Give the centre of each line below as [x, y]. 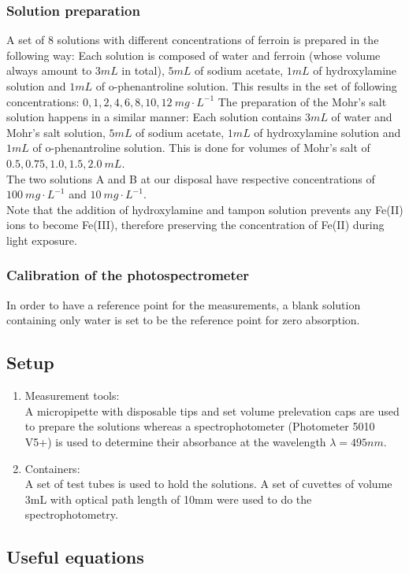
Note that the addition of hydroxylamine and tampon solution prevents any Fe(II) [205, 209]
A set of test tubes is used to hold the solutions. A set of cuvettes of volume [208, 484]
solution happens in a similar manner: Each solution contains [154, 117]
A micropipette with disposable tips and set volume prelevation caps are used [212, 410]
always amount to [49, 70]
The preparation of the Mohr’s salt [302, 101]
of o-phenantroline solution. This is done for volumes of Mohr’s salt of [201, 148]
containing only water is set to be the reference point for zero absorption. [183, 320]
